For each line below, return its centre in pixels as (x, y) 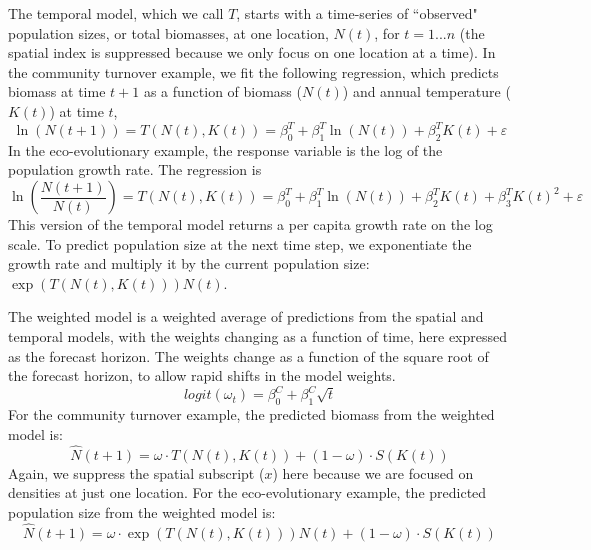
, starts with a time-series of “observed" (357, 13)
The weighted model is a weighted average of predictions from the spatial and (246, 316)
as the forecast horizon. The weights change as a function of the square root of (248, 355)
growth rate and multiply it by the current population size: (189, 263)
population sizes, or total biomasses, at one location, (168, 32)
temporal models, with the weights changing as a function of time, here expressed (258, 336)
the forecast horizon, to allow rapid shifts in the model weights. (202, 375)
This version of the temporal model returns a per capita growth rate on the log (250, 224)
